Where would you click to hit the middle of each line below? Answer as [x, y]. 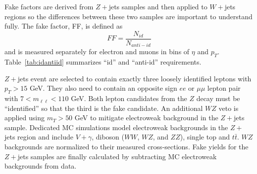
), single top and [205, 137]
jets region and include [39, 137]
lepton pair [224, 88]
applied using [25, 118]
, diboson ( [108, 137]
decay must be [218, 98]
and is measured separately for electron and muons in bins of [97, 52]
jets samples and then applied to [158, 6]
